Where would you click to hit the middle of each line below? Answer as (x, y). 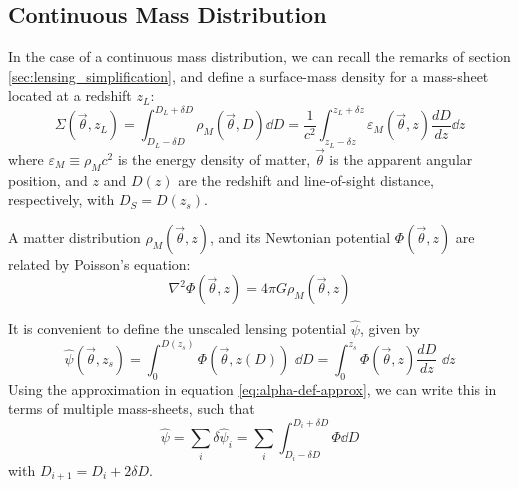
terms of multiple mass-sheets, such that (131, 408)
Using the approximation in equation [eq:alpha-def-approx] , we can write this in (252, 388)
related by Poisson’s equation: (99, 263)
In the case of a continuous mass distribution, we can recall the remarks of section (259, 56)
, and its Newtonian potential (300, 236)
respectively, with (61, 199)
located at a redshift (70, 95)
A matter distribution (74, 236)
